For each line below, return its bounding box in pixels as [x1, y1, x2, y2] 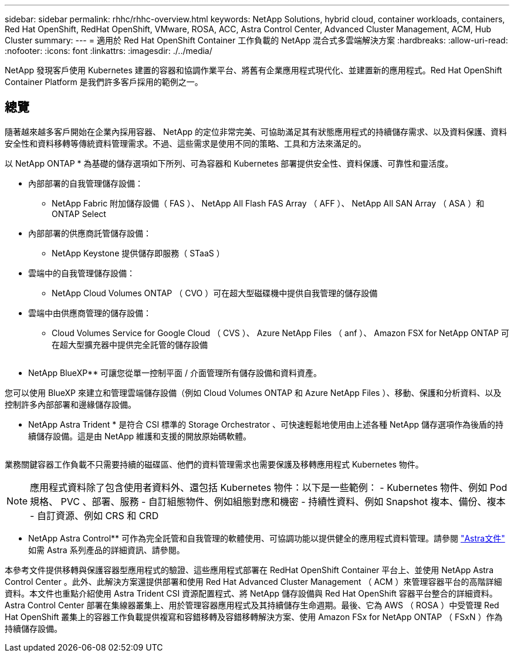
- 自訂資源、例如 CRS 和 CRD [30, 509, 159, 521]
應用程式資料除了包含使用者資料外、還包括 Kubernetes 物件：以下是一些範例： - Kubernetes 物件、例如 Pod [30, 481, 508, 493]
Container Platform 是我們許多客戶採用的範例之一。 [5, 77, 203, 87]
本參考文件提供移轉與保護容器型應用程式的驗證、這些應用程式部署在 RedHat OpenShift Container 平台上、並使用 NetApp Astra [5, 564, 494, 575]
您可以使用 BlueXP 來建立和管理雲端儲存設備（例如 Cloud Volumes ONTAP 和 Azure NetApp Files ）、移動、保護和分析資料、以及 [5, 387, 502, 398]
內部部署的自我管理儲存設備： [28, 178, 143, 188]
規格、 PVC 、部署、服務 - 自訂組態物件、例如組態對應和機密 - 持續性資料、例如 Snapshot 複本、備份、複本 [30, 495, 506, 507]
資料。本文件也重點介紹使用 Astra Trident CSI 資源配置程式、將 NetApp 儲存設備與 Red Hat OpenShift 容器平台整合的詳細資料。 [5, 588, 498, 598]
